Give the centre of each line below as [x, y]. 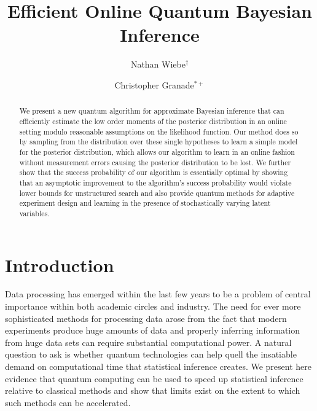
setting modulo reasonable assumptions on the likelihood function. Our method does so [159, 131]
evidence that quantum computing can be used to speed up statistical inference [154, 378]
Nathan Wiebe [158, 64]
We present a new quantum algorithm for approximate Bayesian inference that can [152, 111]
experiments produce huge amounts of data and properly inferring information [153, 330]
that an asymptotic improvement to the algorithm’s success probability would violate [155, 182]
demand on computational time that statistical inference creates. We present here [158, 366]
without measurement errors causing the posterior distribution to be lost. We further [155, 162]
